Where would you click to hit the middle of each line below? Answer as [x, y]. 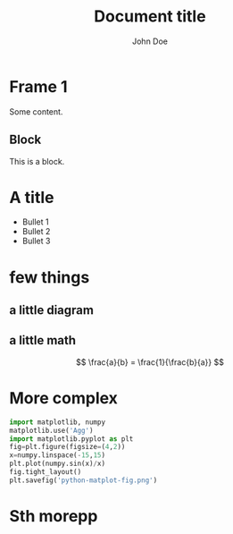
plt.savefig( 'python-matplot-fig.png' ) [83, 480]
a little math [43, 340]
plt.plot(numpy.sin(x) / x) [57, 464]
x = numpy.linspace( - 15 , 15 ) [57, 455]
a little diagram [51, 310]
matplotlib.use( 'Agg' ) [51, 430]
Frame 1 [39, 86]
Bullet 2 [36, 232]
